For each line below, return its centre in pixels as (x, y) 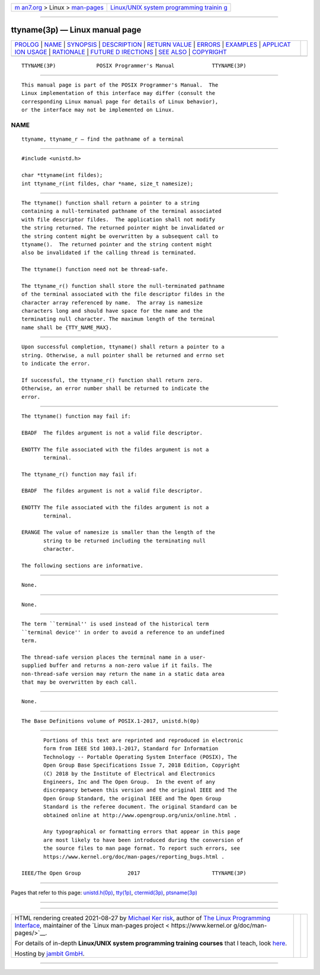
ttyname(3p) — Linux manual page (76, 30)
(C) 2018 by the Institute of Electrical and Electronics (129, 774)
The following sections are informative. (82, 566)
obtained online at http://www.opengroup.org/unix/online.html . (140, 815)
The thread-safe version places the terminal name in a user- (114, 657)
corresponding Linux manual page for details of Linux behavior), (120, 101)
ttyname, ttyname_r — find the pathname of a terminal (103, 139)
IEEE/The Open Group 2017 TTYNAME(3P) (134, 873)
